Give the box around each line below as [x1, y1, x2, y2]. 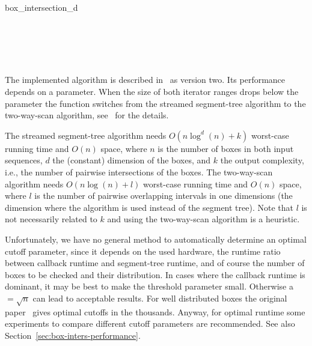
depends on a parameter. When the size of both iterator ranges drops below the [5, 85, 299, 97]
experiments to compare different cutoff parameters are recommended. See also [5, 317, 295, 330]
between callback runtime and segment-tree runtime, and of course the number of [5, 256, 305, 269]
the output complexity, [220, 154, 304, 166]
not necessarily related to [5, 213, 97, 225]
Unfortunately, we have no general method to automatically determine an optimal [5, 232, 307, 245]
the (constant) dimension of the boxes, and [52, 154, 211, 166]
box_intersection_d [5, 1, 78, 13]
